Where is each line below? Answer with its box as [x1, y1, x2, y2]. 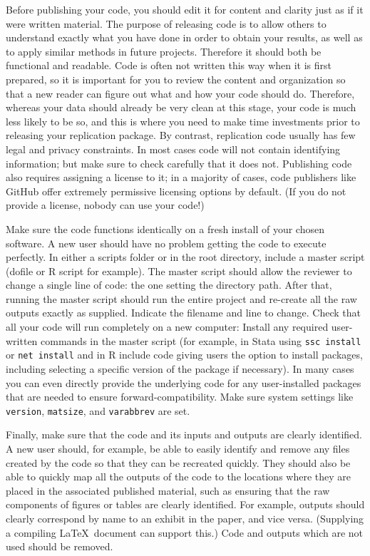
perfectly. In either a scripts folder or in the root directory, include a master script [6, 249, 365, 264]
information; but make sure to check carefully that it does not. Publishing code [6, 155, 352, 170]
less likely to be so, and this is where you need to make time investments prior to [6, 113, 360, 128]
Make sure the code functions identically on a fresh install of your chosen [6, 221, 324, 236]
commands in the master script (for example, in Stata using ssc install [41, 333, 361, 348]
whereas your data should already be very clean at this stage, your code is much [6, 100, 356, 115]
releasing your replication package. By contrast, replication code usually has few [6, 128, 356, 143]
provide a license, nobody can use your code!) [6, 197, 205, 212]
